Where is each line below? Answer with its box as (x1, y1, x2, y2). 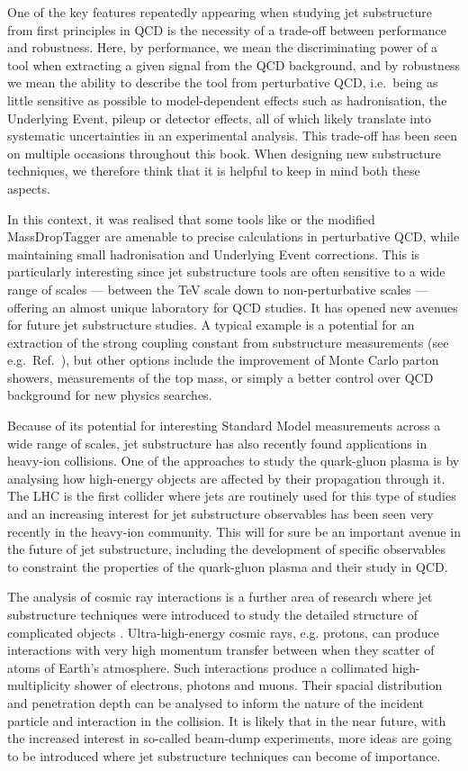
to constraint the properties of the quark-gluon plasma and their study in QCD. (7, 557, 448, 576)
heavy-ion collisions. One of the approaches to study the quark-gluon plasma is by (7, 451, 460, 470)
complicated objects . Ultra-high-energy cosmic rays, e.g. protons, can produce (7, 622, 439, 641)
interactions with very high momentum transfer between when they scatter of (7, 640, 435, 659)
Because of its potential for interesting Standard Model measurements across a (7, 416, 441, 435)
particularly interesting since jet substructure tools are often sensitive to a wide (7, 262, 445, 281)
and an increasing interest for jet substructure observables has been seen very (7, 504, 434, 523)
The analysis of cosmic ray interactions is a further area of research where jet (7, 587, 433, 606)
